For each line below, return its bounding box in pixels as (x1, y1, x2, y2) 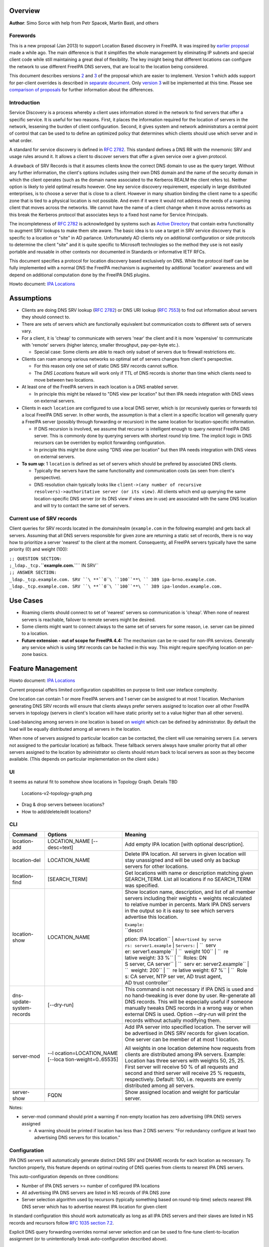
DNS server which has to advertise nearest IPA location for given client (21, 1204, 167, 1210)
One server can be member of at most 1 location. (125, 1036, 240, 1042)
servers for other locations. (125, 863, 189, 870)
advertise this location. (125, 913, 178, 920)
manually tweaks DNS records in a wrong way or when (125, 1004, 254, 1011)
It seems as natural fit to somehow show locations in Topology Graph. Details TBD (9, 779, 178, 785)
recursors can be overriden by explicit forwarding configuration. (34, 439, 166, 446)
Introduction (9, 99, 40, 106)
